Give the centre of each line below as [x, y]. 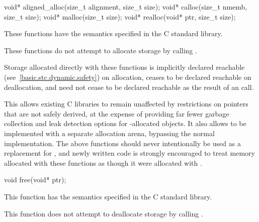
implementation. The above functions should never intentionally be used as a [122, 143]
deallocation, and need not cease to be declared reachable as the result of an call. [129, 87]
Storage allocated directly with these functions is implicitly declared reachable [124, 67]
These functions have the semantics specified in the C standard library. [113, 33]
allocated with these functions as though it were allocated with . [103, 162]
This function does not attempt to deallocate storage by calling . [104, 213]
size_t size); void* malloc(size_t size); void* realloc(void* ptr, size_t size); [120, 16]
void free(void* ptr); [35, 180]
